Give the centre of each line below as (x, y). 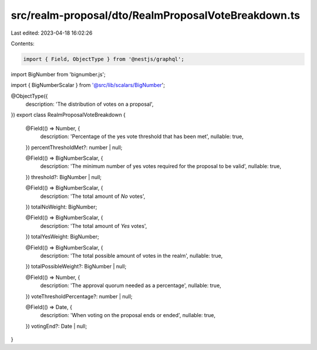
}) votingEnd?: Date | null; (56, 326)
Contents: (23, 43)
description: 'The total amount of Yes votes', (94, 226)
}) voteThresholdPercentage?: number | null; (79, 296)
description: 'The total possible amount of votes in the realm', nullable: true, (131, 255)
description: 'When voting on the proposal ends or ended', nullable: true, (128, 315)
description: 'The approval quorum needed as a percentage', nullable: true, (131, 285)
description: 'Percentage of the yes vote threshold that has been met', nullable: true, (142, 137)
